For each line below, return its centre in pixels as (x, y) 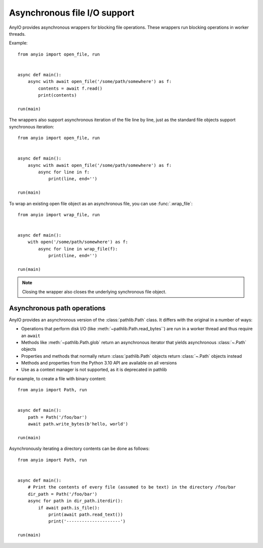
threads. (18, 34)
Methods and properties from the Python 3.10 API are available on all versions (99, 363)
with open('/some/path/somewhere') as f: (78, 242)
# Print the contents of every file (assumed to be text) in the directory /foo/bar (132, 487)
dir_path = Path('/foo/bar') (62, 494)
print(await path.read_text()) (86, 514)
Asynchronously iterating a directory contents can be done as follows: (79, 448)
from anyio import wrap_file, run (59, 214)
